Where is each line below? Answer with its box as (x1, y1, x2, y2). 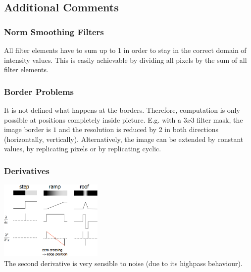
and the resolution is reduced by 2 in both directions (58, 124, 218, 135)
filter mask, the (197, 114, 243, 125)
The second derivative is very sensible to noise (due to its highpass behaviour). (4, 258, 243, 269)
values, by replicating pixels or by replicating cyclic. (4, 143, 161, 154)
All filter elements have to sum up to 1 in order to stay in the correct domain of (4, 45, 247, 55)
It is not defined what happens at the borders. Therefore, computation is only (4, 105, 240, 115)
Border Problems (4, 85, 74, 97)
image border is (4, 124, 51, 135)
